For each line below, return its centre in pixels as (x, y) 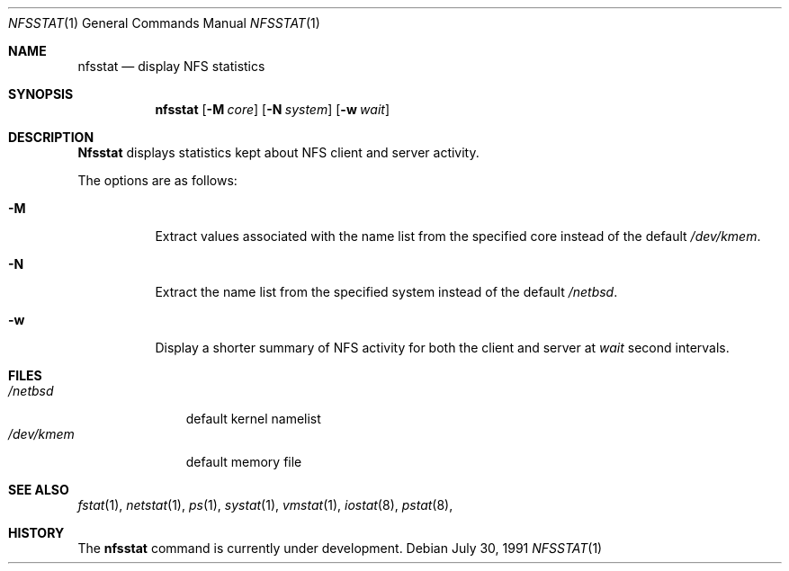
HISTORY (36, 533)
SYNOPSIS (41, 94)
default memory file (244, 462)
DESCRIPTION (51, 137)
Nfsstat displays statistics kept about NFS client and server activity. (278, 152)
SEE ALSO (39, 490)
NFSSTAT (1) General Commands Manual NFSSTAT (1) (164, 23)
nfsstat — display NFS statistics (171, 66)
